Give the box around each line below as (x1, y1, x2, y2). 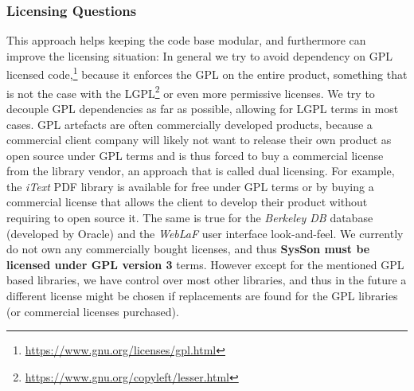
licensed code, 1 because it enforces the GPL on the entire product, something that (6, 64, 408, 83)
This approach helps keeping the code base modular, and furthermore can (6, 32, 366, 49)
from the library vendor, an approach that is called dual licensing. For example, (6, 162, 395, 179)
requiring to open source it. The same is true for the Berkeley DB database (6, 209, 373, 226)
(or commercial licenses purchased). (6, 303, 179, 319)
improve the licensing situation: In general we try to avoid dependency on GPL (6, 47, 393, 64)
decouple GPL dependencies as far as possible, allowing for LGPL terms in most (6, 100, 399, 116)
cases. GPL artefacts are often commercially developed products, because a (6, 115, 373, 132)
